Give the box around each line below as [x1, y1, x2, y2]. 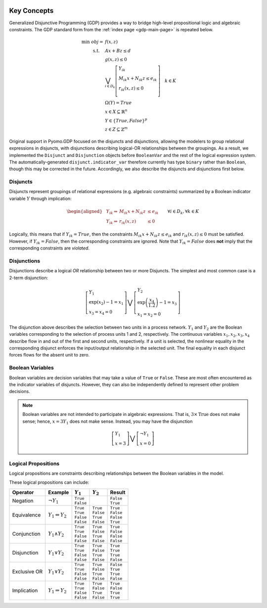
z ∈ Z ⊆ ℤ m [104, 126, 128, 132]
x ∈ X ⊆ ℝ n [104, 108, 128, 114]
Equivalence [12, 511, 41, 518]
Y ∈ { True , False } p [104, 117, 148, 123]
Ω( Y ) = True [104, 100, 132, 106]
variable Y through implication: [9, 196, 72, 202]
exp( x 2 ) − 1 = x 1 [89, 300, 124, 306]
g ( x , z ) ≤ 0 [104, 57, 127, 62]
